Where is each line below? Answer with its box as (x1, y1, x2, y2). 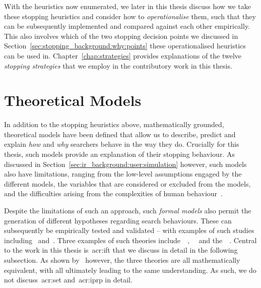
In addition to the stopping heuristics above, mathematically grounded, (4, 119, 224, 130)
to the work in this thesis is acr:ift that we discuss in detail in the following (4, 245, 238, 255)
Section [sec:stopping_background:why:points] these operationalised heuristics (4, 40, 246, 51)
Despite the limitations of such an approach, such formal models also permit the (4, 205, 251, 216)
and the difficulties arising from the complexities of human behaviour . (4, 188, 223, 199)
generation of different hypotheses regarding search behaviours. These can (4, 215, 232, 225)
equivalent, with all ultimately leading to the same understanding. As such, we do (4, 264, 256, 275)
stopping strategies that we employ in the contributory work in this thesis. (4, 60, 232, 71)
